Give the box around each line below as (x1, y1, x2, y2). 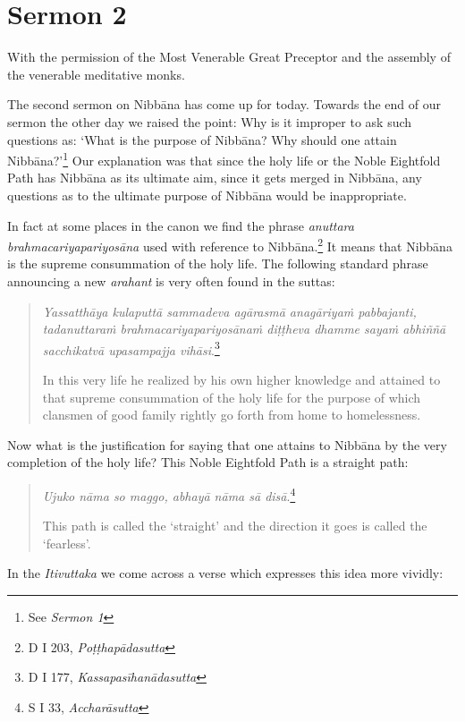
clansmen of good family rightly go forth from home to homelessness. (42, 405, 421, 424)
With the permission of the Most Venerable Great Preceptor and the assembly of (7, 47, 451, 66)
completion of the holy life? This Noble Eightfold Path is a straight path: (7, 453, 409, 471)
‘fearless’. (42, 533, 91, 552)
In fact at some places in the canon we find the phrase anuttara (7, 216, 354, 234)
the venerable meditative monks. (7, 64, 185, 83)
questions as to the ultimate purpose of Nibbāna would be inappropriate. (7, 185, 407, 204)
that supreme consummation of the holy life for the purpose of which (42, 387, 421, 406)
